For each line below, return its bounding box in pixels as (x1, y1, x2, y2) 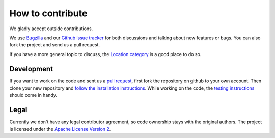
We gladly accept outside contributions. (9, 25, 93, 32)
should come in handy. (9, 92, 57, 98)
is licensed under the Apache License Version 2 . (9, 126, 111, 132)
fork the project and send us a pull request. (9, 42, 100, 48)
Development (9, 64, 53, 73)
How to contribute (9, 8, 88, 19)
